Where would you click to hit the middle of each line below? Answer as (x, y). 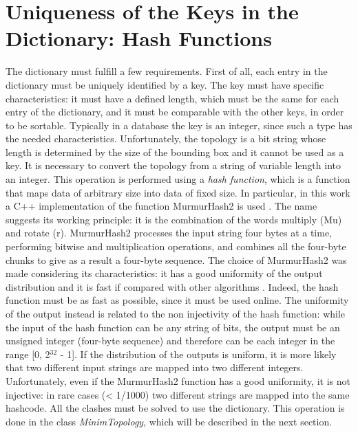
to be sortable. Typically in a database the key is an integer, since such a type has (179, 125)
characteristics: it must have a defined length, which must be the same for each (172, 98)
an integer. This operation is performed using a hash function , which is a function (178, 179)
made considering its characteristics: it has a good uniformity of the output (164, 273)
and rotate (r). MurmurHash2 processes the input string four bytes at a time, (169, 233)
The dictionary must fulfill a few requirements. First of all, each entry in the (167, 71)
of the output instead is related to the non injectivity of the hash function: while (176, 313)
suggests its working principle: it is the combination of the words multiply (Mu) (174, 219)
